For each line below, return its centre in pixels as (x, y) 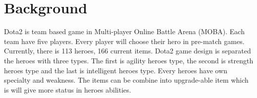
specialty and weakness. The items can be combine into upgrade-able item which (126, 80)
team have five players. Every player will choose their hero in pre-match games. (124, 41)
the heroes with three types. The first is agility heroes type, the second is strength (129, 60)
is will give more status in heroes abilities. (68, 89)
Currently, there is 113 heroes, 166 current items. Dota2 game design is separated (128, 51)
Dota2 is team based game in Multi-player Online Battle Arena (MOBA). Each (124, 31)
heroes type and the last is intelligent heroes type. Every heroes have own (116, 70)
